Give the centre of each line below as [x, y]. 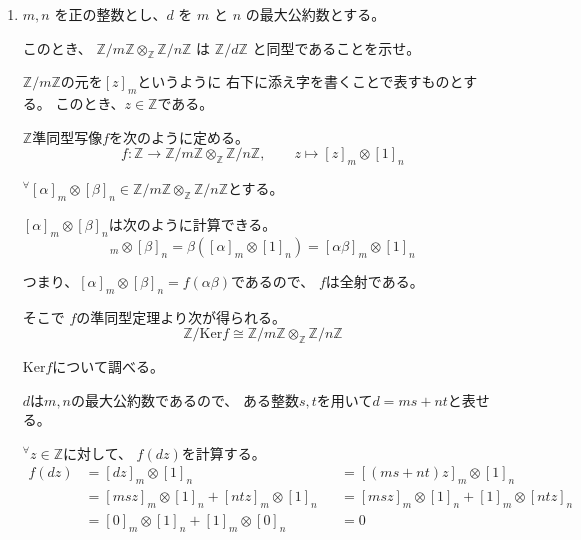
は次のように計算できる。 [192, 223]
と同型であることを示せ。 [336, 47]
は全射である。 [374, 280]
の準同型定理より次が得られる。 [181, 316]
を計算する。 [223, 452]
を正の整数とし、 [110, 14]
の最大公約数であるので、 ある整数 [185, 399]
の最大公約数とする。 [315, 14]
